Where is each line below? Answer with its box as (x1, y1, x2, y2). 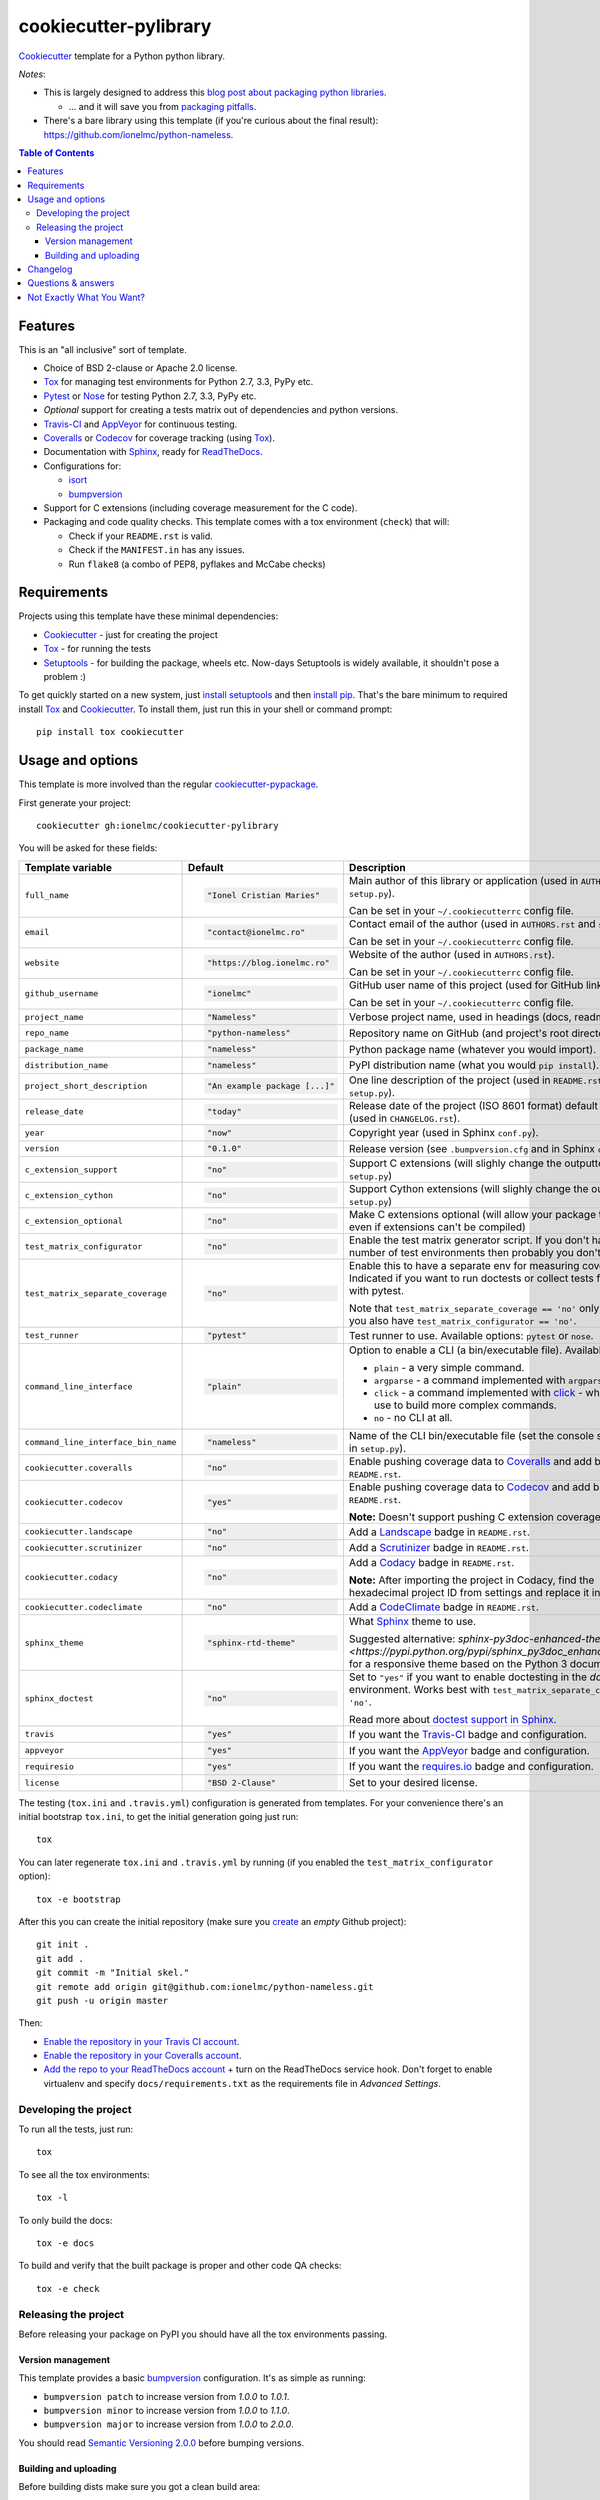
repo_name (24, 1028, 70, 1039)
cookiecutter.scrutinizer (24, 1542, 143, 1553)
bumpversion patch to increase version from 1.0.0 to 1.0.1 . (43, 2390, 290, 2402)
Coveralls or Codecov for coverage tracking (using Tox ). (43, 432, 275, 444)
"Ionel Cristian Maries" (206, 890, 320, 901)
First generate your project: (18, 796, 132, 809)
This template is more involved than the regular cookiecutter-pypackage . (18, 778, 319, 790)
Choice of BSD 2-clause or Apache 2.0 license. (43, 362, 239, 374)
